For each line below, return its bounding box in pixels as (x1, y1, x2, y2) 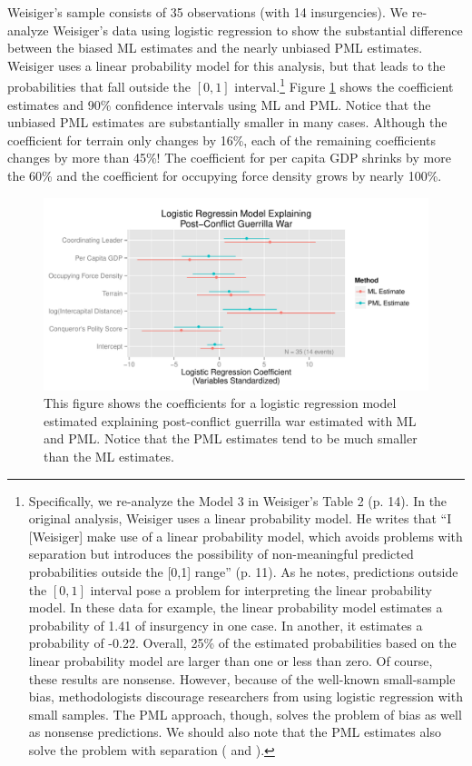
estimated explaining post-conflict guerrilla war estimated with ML (44, 411, 417, 430)
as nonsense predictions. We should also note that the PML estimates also (28, 722, 441, 741)
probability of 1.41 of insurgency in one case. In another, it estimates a (28, 615, 423, 634)
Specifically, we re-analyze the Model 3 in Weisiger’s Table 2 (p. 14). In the (28, 491, 447, 510)
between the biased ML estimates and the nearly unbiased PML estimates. (7, 38, 423, 57)
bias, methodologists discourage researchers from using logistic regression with (28, 687, 463, 706)
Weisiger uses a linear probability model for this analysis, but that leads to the (7, 55, 446, 75)
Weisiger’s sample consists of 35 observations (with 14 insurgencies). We (7, 3, 408, 21)
